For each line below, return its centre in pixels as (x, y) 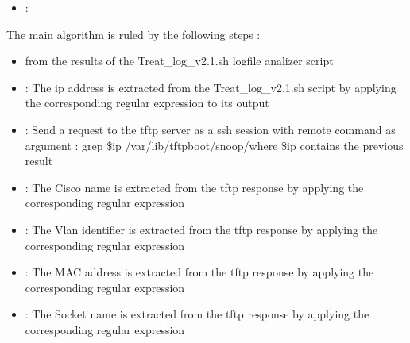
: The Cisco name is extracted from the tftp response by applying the (194, 187)
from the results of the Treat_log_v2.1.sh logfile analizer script (179, 61)
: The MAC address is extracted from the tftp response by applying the (199, 272)
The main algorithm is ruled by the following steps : (133, 34)
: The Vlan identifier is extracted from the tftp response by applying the (201, 229)
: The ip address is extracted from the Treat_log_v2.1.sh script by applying (211, 87)
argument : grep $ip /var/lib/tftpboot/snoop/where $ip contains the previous (214, 145)
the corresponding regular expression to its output (147, 103)
